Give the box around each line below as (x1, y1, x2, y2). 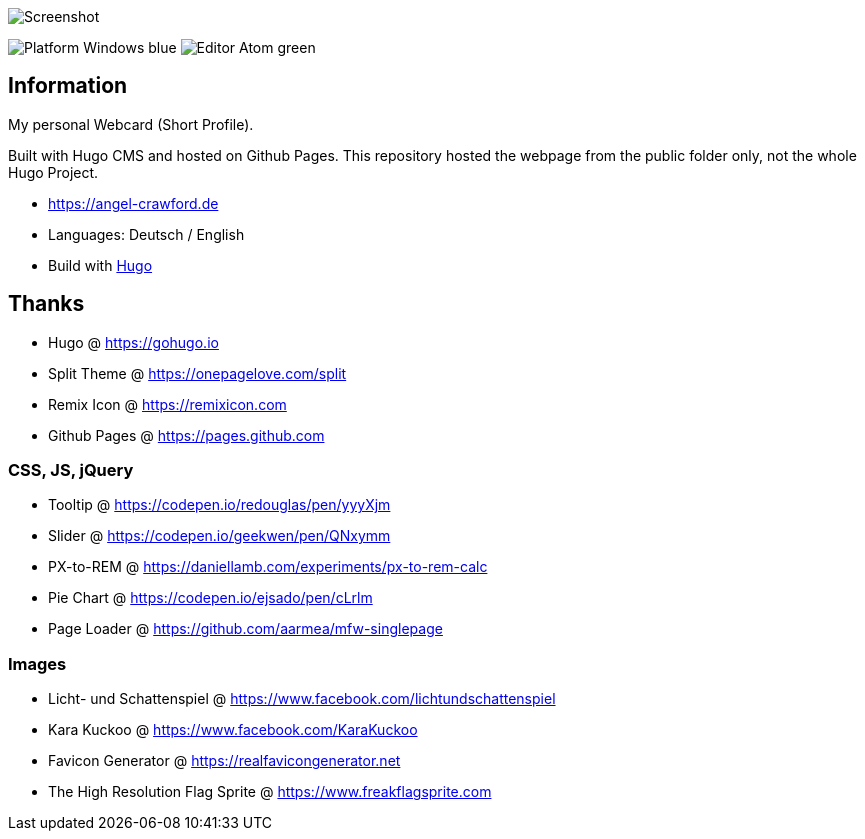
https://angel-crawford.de (48, 194, 219, 212)
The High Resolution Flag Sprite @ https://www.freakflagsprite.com (48, 783, 492, 801)
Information (8, 73, 128, 99)
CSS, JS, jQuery (8, 460, 134, 481)
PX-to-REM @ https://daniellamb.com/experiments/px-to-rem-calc (48, 558, 488, 576)
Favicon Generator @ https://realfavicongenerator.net (48, 752, 401, 770)
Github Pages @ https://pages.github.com (48, 426, 325, 444)
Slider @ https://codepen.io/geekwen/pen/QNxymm (48, 527, 391, 545)
